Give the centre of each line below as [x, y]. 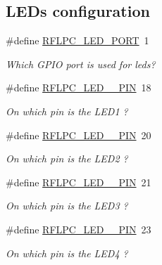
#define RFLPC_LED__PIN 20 [79, 135]
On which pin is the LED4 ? [67, 253]
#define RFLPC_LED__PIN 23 [79, 229]
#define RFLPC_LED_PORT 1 [77, 40]
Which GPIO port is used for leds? [81, 64]
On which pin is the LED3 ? [67, 206]
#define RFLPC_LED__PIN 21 [79, 182]
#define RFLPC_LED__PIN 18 [79, 88]
